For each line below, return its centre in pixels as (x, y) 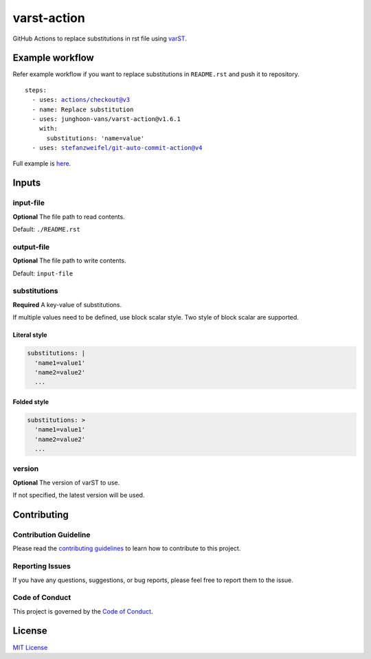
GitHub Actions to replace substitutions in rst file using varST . (100, 38)
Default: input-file (43, 273)
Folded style (31, 401)
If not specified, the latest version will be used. (79, 495)
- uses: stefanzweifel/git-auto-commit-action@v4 (117, 148)
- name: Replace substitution (83, 109)
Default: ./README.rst (46, 230)
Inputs (27, 183)
